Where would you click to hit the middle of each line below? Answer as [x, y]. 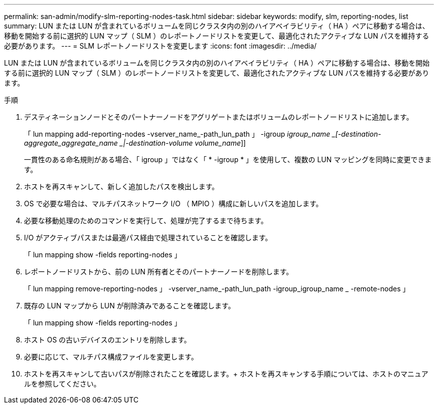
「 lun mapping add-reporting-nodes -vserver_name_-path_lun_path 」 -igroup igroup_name [177, 134]
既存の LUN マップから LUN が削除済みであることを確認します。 [129, 306]
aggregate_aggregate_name [71, 143]
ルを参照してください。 [62, 384]
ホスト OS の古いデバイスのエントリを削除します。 [107, 340]
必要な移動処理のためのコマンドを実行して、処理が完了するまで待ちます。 [146, 221]
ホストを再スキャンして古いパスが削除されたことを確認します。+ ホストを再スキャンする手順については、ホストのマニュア [226, 374]
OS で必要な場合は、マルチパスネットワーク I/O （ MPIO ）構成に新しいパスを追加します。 [173, 203]
